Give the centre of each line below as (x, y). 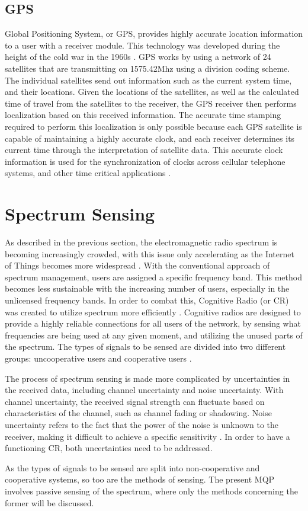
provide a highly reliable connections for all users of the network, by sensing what (153, 323)
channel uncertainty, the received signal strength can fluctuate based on (135, 401)
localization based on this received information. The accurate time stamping (143, 115)
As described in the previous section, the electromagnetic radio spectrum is (141, 242)
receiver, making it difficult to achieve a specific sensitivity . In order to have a (147, 436)
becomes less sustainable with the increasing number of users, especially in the (147, 288)
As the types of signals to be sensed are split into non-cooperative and (132, 467)
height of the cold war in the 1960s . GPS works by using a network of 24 (138, 57)
